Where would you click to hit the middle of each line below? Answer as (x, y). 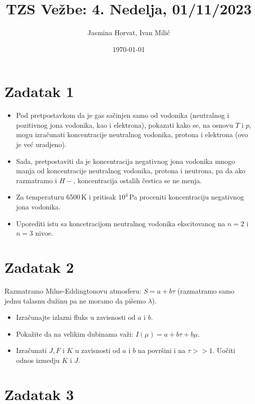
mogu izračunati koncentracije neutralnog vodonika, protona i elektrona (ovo (132, 134)
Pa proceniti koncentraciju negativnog (186, 197)
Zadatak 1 (39, 91)
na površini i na (162, 350)
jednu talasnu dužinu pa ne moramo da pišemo (75, 300)
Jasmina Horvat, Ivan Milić (129, 32)
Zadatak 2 (39, 267)
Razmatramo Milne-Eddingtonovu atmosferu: (73, 290)
